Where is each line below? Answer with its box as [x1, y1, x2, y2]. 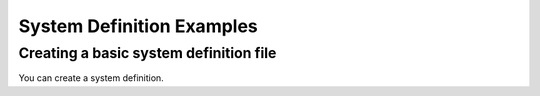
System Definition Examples [18, 15, 259, 37]
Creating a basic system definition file [18, 44, 277, 62]
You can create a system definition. [18, 72, 164, 84]
